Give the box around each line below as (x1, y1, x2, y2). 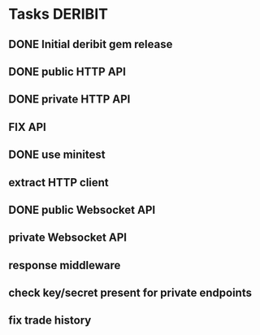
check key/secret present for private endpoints (8, 286, 252, 300)
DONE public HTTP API (8, 64, 126, 78)
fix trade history (8, 314, 92, 328)
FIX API (8, 120, 46, 134)
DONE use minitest (8, 148, 106, 162)
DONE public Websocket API (8, 202, 156, 216)
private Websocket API (8, 231, 128, 245)
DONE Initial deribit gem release (8, 37, 173, 51)
